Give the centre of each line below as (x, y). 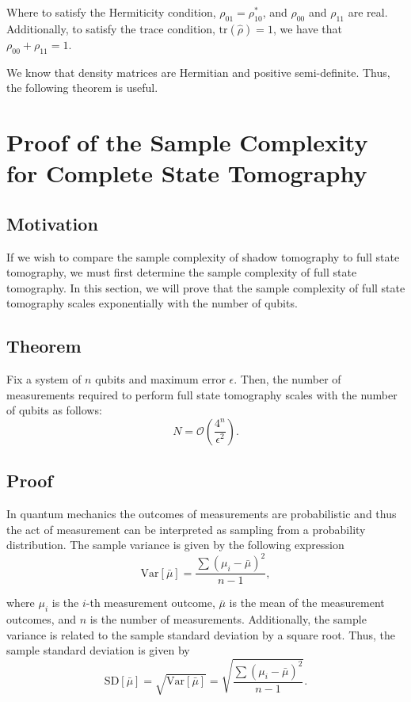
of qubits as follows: (54, 410)
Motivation (52, 223)
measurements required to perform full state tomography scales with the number (202, 394)
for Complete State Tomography (187, 173)
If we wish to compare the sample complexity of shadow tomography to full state (203, 256)
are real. (368, 12)
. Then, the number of (287, 379)
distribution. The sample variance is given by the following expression (175, 545)
